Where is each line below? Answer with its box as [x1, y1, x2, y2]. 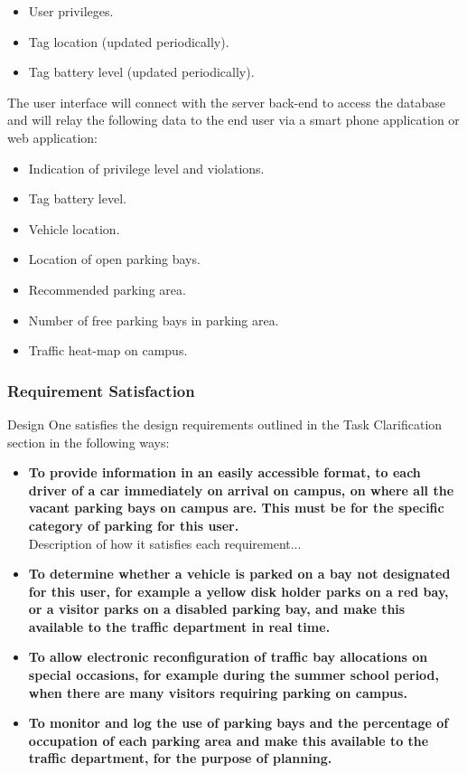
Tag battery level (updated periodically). [28, 62, 255, 81]
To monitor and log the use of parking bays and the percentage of [28, 713, 449, 732]
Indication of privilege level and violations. [28, 158, 265, 177]
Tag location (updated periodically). [28, 32, 229, 51]
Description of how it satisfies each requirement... [28, 533, 302, 552]
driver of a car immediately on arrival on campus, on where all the [28, 480, 454, 499]
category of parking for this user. [28, 515, 239, 534]
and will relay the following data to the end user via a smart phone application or [7, 110, 460, 129]
